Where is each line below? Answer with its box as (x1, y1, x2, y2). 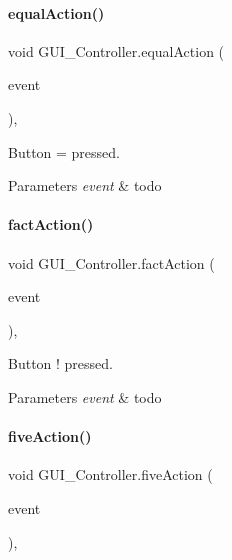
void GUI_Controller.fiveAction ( (8, 464, 213, 485)
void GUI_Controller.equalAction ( (8, 40, 225, 61)
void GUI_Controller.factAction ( (8, 252, 215, 273)
